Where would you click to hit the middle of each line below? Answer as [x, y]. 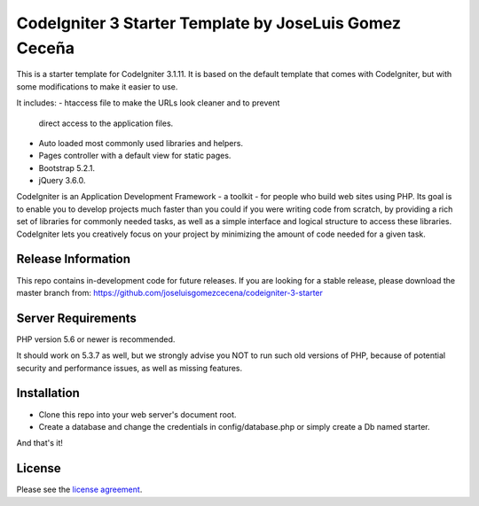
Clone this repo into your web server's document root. [137, 414]
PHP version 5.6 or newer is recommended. [96, 339]
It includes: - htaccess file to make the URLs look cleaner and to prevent [148, 103]
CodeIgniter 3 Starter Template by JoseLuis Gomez [208, 23]
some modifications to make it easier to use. [97, 86]
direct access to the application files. [106, 123]
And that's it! [40, 443]
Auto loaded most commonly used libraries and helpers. [141, 143]
